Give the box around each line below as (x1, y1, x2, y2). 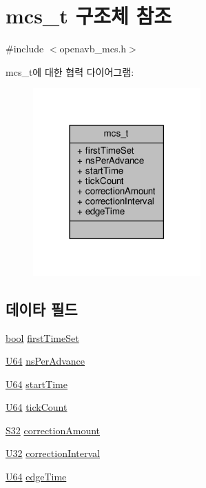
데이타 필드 (6, 298, 78, 319)
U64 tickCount (6, 400, 68, 414)
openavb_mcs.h (59, 41, 127, 56)
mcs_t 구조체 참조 (6, 1, 172, 30)
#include (6, 41, 44, 56)
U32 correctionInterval (6, 446, 101, 460)
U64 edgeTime (6, 469, 67, 484)
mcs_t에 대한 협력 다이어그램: (6, 64, 134, 79)
